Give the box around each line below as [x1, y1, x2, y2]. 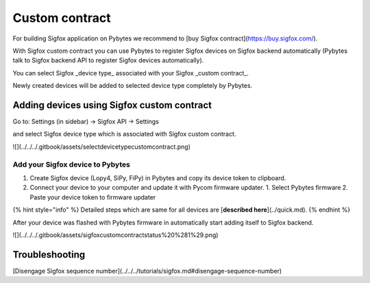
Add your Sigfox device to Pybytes [12, 160, 130, 169]
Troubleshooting [12, 249, 86, 260]
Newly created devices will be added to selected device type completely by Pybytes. [12, 82, 253, 90]
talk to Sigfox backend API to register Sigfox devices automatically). [12, 56, 204, 64]
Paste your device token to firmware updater [29, 193, 156, 201]
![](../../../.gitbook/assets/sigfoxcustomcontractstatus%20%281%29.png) [12, 230, 219, 239]
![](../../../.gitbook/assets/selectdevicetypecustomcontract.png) [12, 143, 191, 151]
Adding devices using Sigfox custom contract [12, 99, 212, 111]
